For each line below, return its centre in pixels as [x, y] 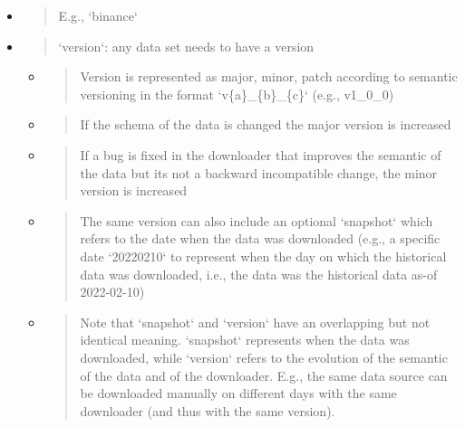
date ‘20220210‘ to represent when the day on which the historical [263, 256]
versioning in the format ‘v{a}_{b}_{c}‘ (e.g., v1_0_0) [237, 94]
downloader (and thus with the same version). [208, 410]
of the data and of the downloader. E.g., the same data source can [264, 375]
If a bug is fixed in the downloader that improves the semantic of [261, 154]
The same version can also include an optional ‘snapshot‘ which [257, 220]
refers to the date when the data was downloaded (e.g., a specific [260, 238]
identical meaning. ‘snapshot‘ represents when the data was [245, 340]
